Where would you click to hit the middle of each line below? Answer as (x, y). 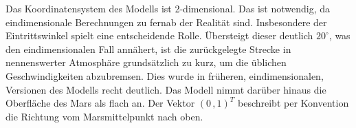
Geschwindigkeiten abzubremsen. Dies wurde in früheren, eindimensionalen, (165, 75)
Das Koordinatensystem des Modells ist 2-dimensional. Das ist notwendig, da (168, 8)
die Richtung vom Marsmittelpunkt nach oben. (104, 116)
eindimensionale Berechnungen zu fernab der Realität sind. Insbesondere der (166, 22)
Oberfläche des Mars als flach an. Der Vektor (100, 103)
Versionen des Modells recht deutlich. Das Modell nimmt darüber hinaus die (166, 89)
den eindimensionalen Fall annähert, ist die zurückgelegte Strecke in (148, 49)
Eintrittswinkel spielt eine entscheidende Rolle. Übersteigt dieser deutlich (159, 35)
